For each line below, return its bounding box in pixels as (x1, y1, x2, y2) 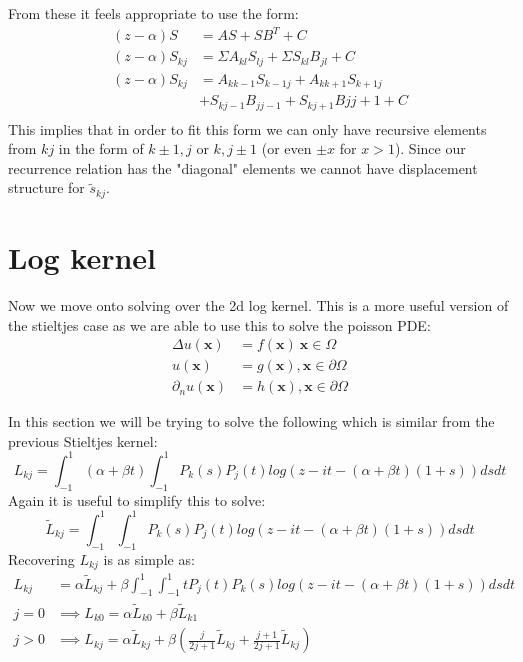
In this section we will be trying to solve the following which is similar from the (8, 411, 495, 432)
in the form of (58, 138, 144, 159)
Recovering (8, 548, 75, 569)
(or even (261, 138, 312, 159)
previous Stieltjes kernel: (8, 430, 158, 451)
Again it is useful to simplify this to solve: (8, 489, 266, 510)
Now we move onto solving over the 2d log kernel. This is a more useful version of (8, 294, 509, 315)
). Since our (394, 138, 466, 159)
